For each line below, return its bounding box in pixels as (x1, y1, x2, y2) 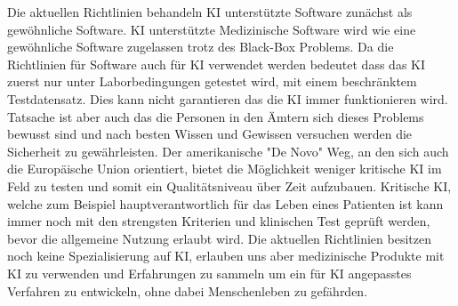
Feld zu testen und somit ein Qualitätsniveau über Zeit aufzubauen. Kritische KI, (7, 176, 452, 195)
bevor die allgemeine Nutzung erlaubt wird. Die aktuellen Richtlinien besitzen (7, 229, 431, 247)
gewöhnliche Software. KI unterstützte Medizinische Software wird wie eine (7, 20, 416, 38)
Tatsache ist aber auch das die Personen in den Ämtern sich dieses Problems (7, 107, 424, 125)
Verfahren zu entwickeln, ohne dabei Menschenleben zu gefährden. (7, 281, 368, 300)
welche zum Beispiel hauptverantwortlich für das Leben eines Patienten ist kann (7, 194, 444, 213)
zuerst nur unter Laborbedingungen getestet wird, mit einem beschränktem (7, 72, 417, 91)
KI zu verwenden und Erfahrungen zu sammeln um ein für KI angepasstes (7, 263, 412, 282)
